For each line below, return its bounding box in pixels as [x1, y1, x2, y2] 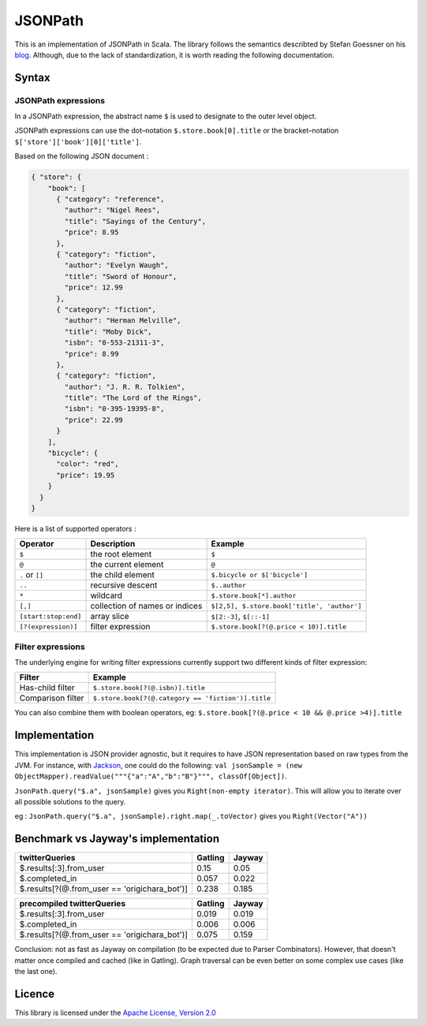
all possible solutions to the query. [14, 797, 126, 806]
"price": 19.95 [56, 470, 115, 479]
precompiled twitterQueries [19, 898, 126, 909]
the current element [90, 559, 164, 570]
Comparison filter [19, 692, 84, 703]
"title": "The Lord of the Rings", [64, 394, 203, 402]
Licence [14, 987, 55, 1001]
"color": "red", [56, 460, 119, 468]
